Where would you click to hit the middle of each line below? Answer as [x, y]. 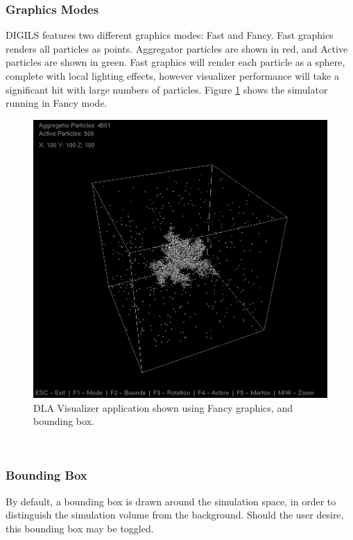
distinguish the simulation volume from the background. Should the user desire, [175, 515]
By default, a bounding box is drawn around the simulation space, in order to [171, 501]
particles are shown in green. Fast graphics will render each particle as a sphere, [175, 62]
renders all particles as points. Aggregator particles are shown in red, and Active [177, 48]
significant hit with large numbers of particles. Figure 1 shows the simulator [167, 89]
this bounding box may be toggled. [80, 528]
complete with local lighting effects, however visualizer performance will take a [172, 76]
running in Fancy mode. [57, 103]
